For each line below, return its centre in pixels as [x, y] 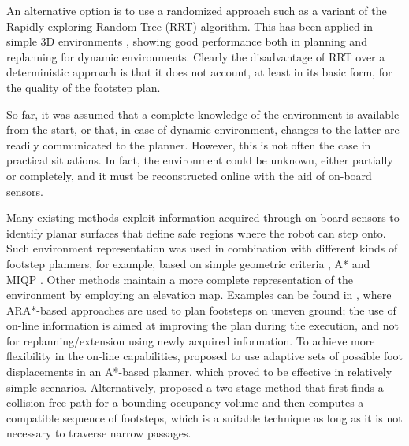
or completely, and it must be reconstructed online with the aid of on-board [189, 175]
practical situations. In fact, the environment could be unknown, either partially [200, 160]
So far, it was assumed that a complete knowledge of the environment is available [203, 114]
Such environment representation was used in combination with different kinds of [202, 248]
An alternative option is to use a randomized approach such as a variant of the [197, 10]
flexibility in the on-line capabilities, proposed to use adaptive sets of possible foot [205, 356]
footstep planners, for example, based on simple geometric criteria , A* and [188, 263]
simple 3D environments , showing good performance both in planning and [187, 41]
